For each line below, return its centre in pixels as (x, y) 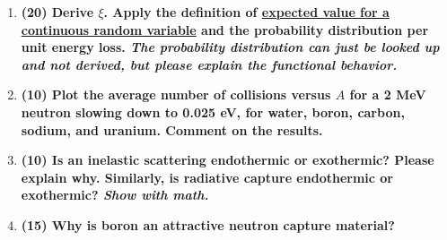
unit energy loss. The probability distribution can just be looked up (230, 47)
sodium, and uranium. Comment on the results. (172, 129)
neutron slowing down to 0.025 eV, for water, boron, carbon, (213, 111)
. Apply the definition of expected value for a (246, 12)
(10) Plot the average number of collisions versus (176, 94)
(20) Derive (57, 12)
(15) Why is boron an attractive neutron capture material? (208, 224)
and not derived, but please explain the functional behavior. (209, 64)
